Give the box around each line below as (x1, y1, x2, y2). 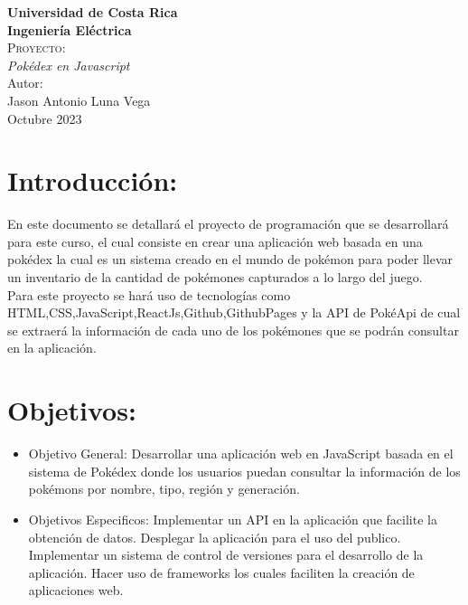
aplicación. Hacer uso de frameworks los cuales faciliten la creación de (28, 562, 415, 581)
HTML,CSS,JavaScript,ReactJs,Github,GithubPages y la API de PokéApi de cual (7, 303, 461, 322)
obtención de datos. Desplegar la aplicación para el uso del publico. (28, 527, 401, 546)
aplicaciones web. (28, 581, 124, 600)
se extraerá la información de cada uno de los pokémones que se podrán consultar (7, 320, 459, 339)
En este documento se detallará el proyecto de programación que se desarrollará (7, 214, 449, 233)
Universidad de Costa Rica (7, 3, 178, 21)
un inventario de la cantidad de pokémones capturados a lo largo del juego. (7, 268, 423, 287)
